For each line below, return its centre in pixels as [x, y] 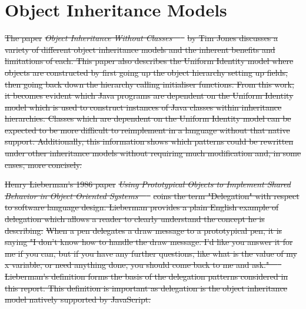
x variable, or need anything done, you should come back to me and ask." [137, 265]
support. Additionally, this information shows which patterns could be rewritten [149, 141]
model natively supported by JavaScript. [78, 299]
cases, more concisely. [43, 164]
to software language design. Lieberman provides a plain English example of [142, 207]
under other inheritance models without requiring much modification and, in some [153, 153]
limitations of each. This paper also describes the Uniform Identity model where [149, 61]
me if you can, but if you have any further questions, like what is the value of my [151, 253]
